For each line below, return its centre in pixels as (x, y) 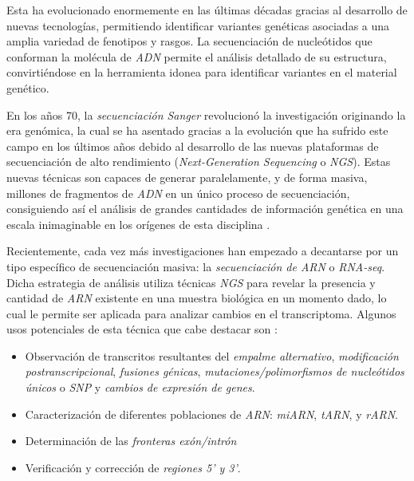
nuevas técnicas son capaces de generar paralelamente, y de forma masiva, (187, 177)
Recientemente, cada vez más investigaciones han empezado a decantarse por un (203, 251)
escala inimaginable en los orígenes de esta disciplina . (138, 224)
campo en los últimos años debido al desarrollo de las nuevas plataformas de (193, 146)
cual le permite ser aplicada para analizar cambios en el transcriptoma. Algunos (201, 313)
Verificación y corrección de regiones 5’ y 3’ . (133, 467)
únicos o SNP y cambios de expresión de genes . (140, 387)
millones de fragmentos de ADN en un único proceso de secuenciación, (178, 193)
